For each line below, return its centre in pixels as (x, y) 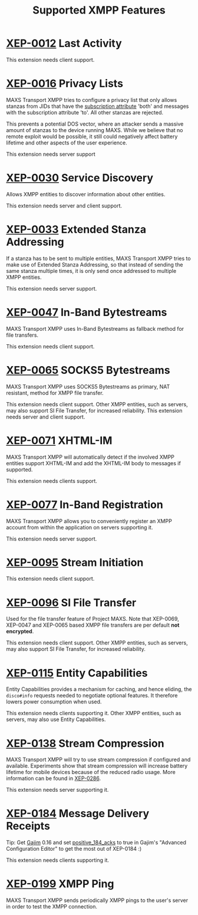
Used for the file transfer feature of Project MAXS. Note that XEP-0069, (93, 619)
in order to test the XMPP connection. (52, 907)
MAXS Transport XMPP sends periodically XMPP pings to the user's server (97, 900)
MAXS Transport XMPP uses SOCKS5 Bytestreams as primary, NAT (88, 386)
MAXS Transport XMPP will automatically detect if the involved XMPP (90, 457)
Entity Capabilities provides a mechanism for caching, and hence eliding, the (99, 689)
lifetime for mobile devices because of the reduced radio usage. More (91, 772)
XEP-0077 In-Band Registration (85, 504)
